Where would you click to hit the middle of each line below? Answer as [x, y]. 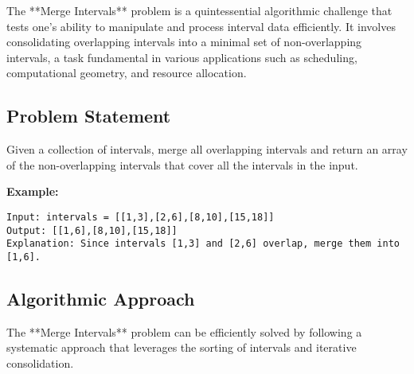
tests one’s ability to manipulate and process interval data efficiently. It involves [201, 26]
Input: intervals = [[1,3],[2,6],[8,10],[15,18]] [141, 217]
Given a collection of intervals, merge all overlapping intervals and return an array [207, 149]
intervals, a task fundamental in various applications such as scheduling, [182, 57]
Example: [33, 191]
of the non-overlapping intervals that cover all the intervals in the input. [182, 164]
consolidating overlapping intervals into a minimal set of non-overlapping [184, 42]
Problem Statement [89, 116]
